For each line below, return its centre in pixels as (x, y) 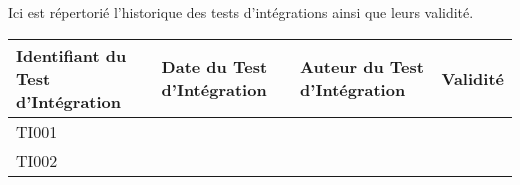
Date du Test (214, 67)
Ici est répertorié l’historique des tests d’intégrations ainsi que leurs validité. (241, 12)
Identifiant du (71, 55)
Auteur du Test (362, 67)
